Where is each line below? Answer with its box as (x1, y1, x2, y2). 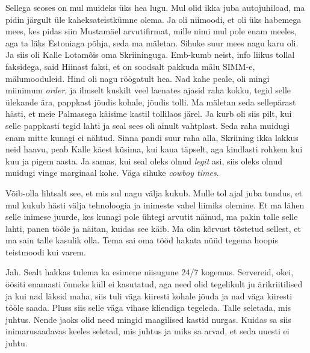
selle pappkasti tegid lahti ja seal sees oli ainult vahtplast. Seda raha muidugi (5, 119, 290, 131)
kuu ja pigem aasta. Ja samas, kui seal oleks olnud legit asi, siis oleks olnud (5, 154, 282, 167)
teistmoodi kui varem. (5, 245, 86, 258)
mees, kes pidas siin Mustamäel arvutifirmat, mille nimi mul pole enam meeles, (5, 25, 297, 37)
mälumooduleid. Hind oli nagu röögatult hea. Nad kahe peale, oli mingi (5, 72, 270, 84)
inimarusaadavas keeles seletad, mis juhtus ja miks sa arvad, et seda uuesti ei (5, 325, 290, 337)
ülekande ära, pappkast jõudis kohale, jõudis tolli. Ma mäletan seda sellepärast (5, 95, 296, 108)
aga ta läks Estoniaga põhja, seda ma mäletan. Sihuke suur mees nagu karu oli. (5, 36, 299, 49)
